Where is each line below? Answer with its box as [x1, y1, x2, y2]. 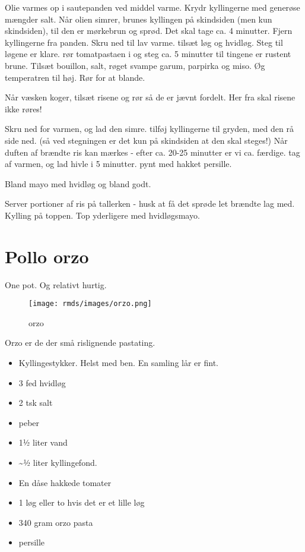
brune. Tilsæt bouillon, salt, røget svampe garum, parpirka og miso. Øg [5, 59, 265, 71]
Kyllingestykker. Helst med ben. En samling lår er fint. [18, 357, 218, 369]
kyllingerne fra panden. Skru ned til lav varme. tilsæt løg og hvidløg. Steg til [5, 36, 283, 48]
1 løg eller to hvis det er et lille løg [18, 496, 145, 509]
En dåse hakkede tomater [18, 476, 112, 488]
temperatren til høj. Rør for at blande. [5, 71, 145, 83]
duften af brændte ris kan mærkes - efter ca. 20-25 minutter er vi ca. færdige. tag [5, 146, 300, 158]
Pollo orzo [5, 244, 89, 268]
